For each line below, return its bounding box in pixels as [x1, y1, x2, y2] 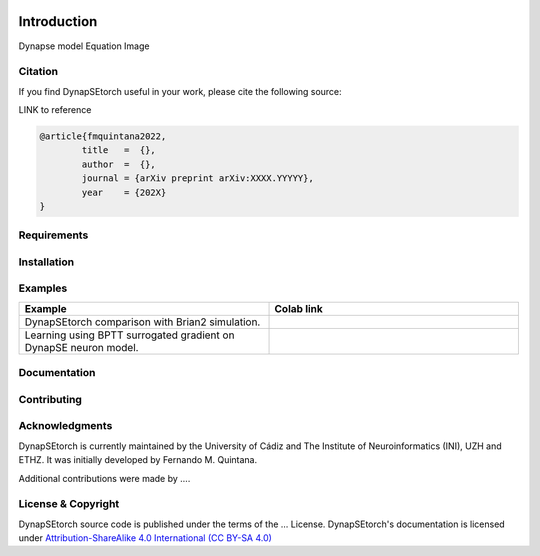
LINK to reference [18, 104, 92, 116]
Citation [18, 65, 59, 79]
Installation [18, 255, 75, 269]
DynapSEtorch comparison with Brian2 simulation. [24, 315, 261, 329]
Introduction [18, 13, 98, 30]
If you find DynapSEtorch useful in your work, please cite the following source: [18, 85, 342, 97]
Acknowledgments [18, 419, 113, 433]
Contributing [18, 392, 82, 406]
